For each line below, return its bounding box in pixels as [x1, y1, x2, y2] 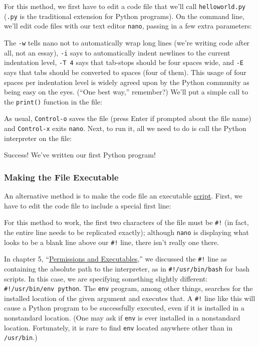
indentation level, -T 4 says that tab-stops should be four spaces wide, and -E [4, 57, 243, 67]
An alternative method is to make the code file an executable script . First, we [4, 190, 242, 201]
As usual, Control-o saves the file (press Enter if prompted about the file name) [4, 113, 251, 123]
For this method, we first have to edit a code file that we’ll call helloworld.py [4, 1, 245, 11]
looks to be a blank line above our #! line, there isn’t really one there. [4, 236, 219, 247]
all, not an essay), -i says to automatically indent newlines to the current [4, 47, 230, 57]
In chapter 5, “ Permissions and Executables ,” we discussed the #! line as [4, 253, 227, 264]
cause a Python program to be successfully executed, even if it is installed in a [4, 302, 244, 313]
